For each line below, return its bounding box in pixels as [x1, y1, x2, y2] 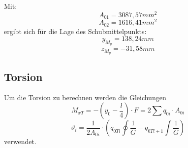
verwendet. [4, 136, 36, 147]
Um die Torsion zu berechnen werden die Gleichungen [4, 92, 166, 102]
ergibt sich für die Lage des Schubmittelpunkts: [4, 26, 147, 36]
